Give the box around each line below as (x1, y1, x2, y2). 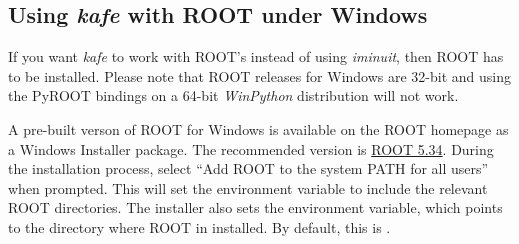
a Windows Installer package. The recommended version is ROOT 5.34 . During (8, 138, 494, 159)
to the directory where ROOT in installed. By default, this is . (8, 216, 391, 237)
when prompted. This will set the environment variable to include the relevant (8, 177, 488, 198)
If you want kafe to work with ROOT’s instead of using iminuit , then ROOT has (8, 46, 504, 67)
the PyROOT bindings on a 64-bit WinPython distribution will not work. (8, 85, 459, 106)
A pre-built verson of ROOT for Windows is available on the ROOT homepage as (8, 118, 509, 139)
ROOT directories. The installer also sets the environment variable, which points (8, 197, 503, 218)
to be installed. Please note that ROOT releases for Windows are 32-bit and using (8, 65, 512, 86)
